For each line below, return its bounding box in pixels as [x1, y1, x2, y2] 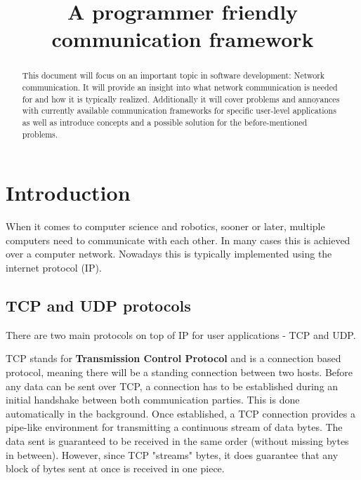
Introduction [6, 178, 131, 207]
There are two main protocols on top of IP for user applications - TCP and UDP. [6, 327, 356, 342]
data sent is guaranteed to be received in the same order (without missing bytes [6, 433, 349, 448]
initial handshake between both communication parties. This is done [6, 392, 300, 407]
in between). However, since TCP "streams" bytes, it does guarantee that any [6, 447, 339, 462]
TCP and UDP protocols [6, 295, 191, 316]
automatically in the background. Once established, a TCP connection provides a [6, 406, 355, 420]
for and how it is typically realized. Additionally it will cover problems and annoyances [22, 93, 340, 105]
